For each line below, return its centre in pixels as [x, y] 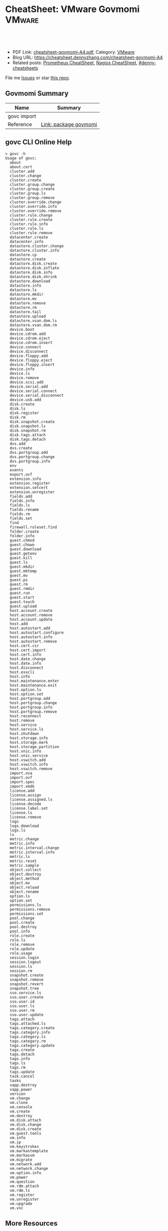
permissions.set [27, 914]
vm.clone [19, 1102]
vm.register [22, 1195]
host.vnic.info [26, 751]
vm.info [18, 1138]
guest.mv [19, 575]
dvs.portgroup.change [32, 457]
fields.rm [20, 514]
